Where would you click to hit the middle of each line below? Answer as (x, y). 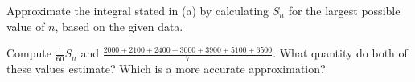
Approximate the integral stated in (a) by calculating (138, 10)
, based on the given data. (119, 26)
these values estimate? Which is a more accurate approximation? (166, 69)
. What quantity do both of (340, 53)
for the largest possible (344, 10)
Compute (29, 53)
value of (26, 26)
